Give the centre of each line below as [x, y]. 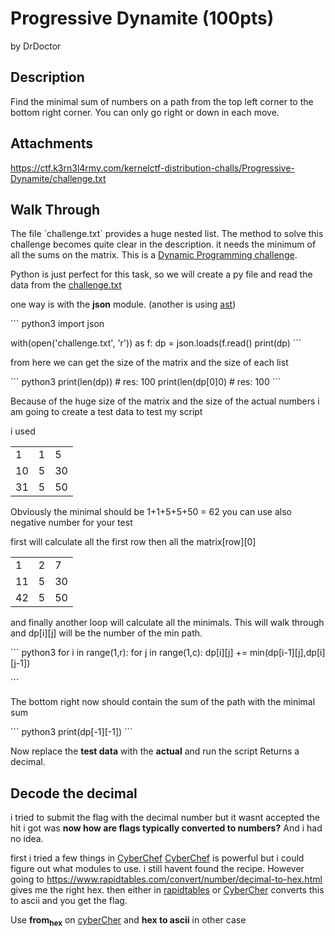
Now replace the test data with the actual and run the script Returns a [155, 751]
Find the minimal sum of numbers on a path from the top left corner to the [162, 101]
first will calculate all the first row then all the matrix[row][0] [133, 542]
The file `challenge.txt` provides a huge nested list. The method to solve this [167, 234]
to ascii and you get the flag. [69, 901]
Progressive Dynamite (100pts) [142, 18]
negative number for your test [71, 523]
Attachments [52, 143]
